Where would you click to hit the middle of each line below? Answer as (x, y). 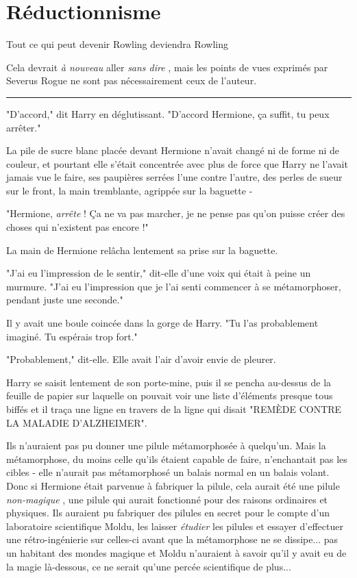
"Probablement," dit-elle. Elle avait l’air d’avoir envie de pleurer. (141, 359)
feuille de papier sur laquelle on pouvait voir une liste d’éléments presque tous (170, 395)
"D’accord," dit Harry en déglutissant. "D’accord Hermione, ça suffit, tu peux (168, 113)
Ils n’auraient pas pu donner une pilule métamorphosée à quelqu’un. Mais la (166, 445)
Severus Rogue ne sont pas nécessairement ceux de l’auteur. (132, 80)
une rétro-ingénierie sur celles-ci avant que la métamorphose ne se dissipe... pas (172, 539)
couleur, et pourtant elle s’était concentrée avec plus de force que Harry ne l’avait (177, 163)
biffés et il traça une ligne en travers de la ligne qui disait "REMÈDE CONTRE (174, 409)
